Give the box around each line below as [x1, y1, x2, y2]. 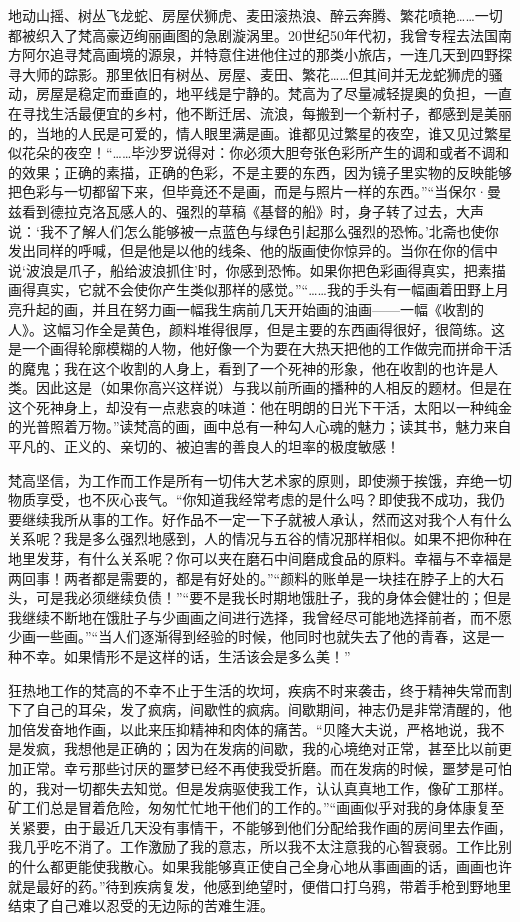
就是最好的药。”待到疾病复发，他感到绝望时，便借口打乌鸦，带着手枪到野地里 [8, 875, 512, 896]
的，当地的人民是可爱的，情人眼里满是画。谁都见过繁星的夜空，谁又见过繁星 [8, 122, 512, 143]
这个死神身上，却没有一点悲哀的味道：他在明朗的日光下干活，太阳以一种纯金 [8, 396, 512, 417]
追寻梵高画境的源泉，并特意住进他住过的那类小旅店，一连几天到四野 [49, 44, 498, 65]
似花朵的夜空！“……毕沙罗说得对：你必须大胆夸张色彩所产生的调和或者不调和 [8, 142, 510, 163]
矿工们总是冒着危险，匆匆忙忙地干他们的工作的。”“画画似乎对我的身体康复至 [8, 797, 505, 818]
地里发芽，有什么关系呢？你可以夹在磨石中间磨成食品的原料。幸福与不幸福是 [8, 548, 512, 569]
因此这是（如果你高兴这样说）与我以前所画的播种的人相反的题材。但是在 [35, 377, 512, 398]
